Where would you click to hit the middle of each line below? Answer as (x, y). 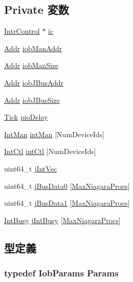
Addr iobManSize (31, 65)
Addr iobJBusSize (32, 100)
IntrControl (22, 31)
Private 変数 (37, 9)
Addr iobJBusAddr (34, 82)
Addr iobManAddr (33, 48)
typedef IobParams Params (61, 273)
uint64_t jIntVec (31, 168)
